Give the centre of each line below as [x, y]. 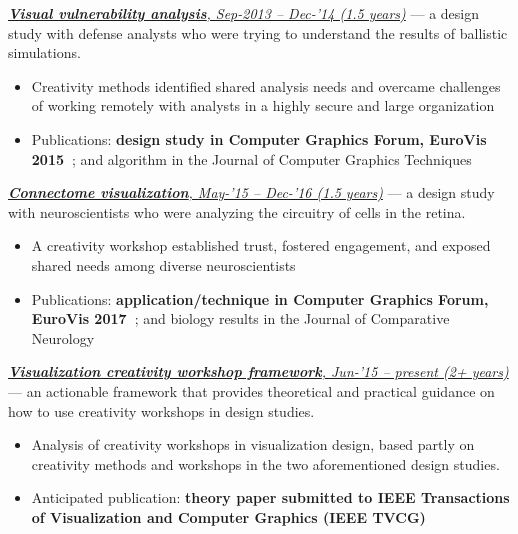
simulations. [44, 52]
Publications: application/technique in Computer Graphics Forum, [260, 298]
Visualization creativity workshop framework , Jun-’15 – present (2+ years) [258, 371]
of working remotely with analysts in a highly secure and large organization [263, 105]
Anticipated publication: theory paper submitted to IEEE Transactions [270, 497]
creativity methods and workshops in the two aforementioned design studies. [265, 463]
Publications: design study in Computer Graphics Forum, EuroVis [259, 138]
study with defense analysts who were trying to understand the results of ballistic [258, 32]
